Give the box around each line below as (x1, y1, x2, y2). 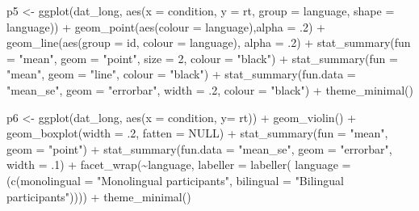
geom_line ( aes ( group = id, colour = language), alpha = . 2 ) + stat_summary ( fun (6, 34, 411, 51)
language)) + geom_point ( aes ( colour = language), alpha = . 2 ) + (6, 18, 325, 35)
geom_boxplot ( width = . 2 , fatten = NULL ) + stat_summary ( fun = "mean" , (6, 124, 388, 141)
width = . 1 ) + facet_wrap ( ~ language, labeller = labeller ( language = (6, 156, 351, 173)
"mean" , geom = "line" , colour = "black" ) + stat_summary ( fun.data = (6, 65, 356, 82)
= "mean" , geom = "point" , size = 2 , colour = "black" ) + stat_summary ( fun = (6, 49, 398, 66)
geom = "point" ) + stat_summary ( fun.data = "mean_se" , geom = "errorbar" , (6, 140, 392, 157)
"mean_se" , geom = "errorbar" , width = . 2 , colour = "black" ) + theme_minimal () (6, 81, 413, 98)
